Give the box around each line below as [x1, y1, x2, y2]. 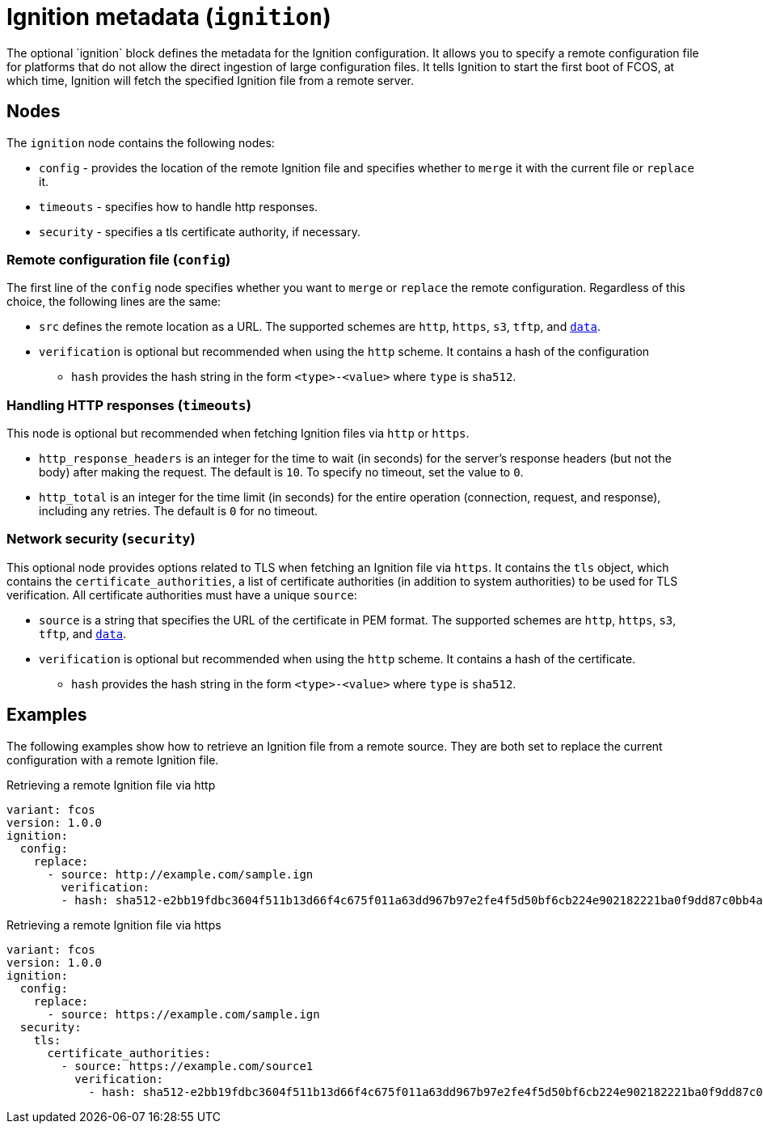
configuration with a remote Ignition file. [6, 752, 219, 767]
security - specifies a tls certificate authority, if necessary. [39, 224, 360, 239]
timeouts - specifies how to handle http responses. [39, 199, 318, 214]
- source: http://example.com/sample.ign [47, 867, 314, 881]
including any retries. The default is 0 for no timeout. [39, 504, 318, 518]
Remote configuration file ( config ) [6, 251, 231, 268]
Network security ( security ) [6, 531, 196, 548]
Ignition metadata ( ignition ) [6, 3, 331, 31]
